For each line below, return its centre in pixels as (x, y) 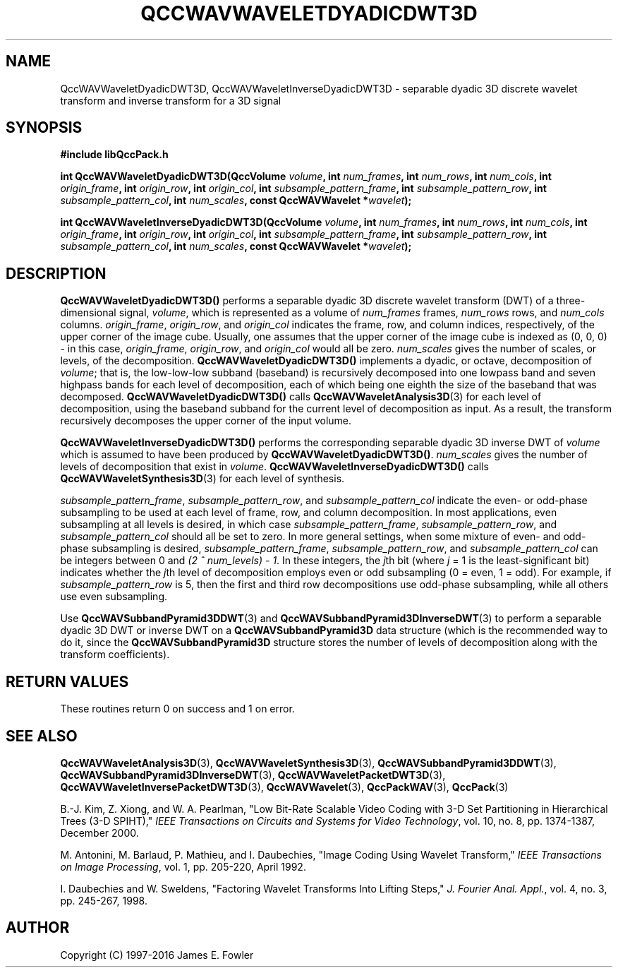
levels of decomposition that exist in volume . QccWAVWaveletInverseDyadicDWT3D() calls (274, 467)
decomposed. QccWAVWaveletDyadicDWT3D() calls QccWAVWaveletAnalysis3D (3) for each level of (301, 397)
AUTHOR (38, 928)
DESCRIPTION (56, 273)
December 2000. (99, 832)
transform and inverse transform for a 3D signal (171, 100)
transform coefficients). (115, 655)
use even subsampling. (114, 597)
